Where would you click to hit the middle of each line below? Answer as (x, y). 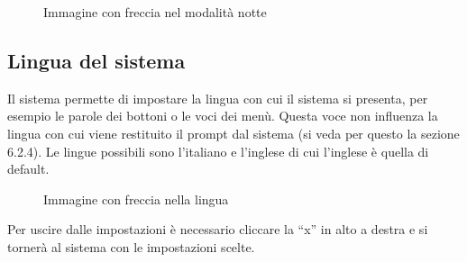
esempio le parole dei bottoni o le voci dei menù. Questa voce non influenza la (223, 116)
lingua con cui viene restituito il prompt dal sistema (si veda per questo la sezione (233, 133)
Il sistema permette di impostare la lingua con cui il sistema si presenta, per (218, 98)
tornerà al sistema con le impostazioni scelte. (131, 246)
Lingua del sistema (96, 60)
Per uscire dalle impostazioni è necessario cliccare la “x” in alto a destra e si (218, 229)
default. (28, 169)
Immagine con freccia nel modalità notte (155, 12)
